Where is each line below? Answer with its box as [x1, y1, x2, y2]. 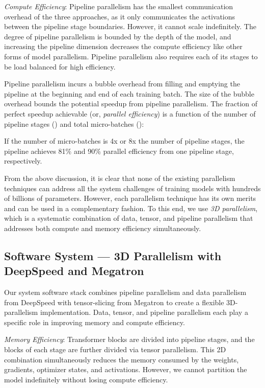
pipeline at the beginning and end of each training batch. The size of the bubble [4, 88, 254, 99]
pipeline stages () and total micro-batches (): [4, 118, 144, 129]
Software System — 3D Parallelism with [4, 247, 222, 263]
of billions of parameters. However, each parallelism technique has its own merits [4, 193, 256, 203]
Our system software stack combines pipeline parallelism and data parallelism [4, 287, 247, 298]
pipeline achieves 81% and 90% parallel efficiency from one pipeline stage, [4, 145, 234, 156]
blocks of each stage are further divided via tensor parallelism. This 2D [4, 344, 226, 355]
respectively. [4, 155, 42, 166]
